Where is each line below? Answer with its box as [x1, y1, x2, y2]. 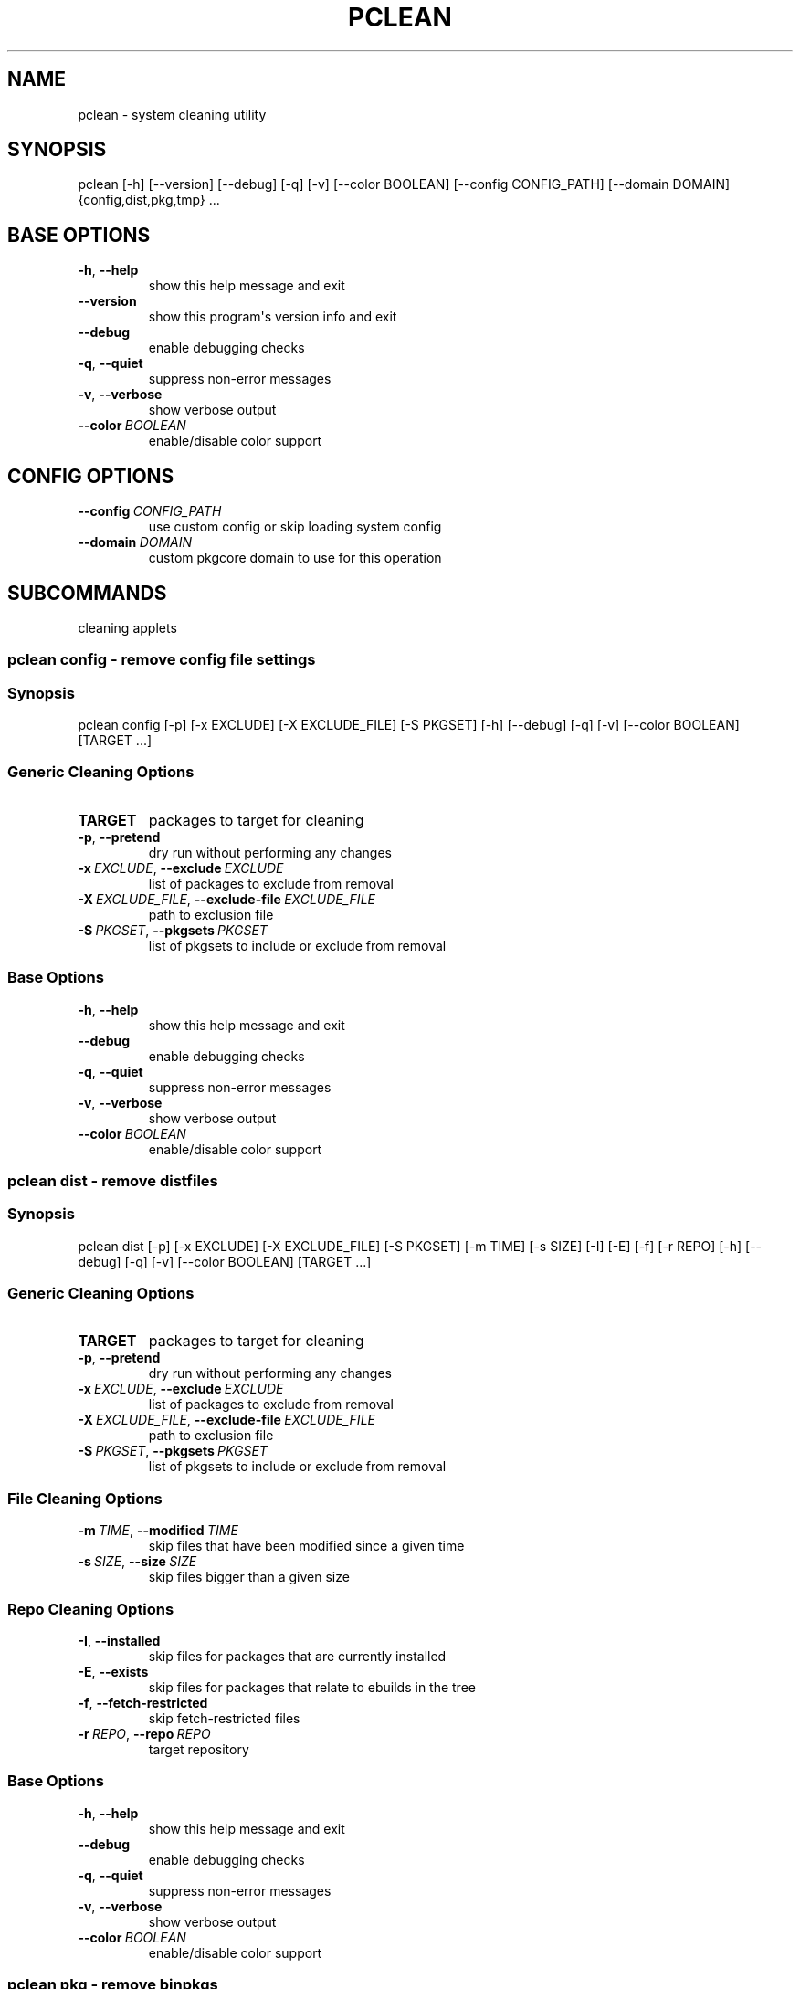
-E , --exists [78, 1663, 149, 1679]
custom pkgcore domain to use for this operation [148, 550, 442, 566]
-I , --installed [78, 1632, 161, 1648]
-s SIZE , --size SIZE [78, 1553, 197, 1570]
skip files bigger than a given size [148, 1569, 350, 1585]
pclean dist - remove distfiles [7, 1171, 218, 1190]
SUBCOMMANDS [7, 581, 167, 605]
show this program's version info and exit [148, 309, 397, 325]
